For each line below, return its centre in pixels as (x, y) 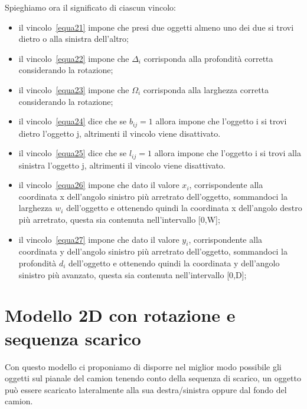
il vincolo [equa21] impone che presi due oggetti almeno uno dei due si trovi (156, 27)
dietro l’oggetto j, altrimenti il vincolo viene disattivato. (120, 133)
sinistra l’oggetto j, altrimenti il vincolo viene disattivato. (122, 165)
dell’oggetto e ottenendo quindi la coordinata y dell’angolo (174, 263)
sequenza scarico (73, 338)
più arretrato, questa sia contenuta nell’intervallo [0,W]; (119, 220)
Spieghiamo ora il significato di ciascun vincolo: (90, 7)
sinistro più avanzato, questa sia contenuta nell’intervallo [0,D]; (133, 274)
